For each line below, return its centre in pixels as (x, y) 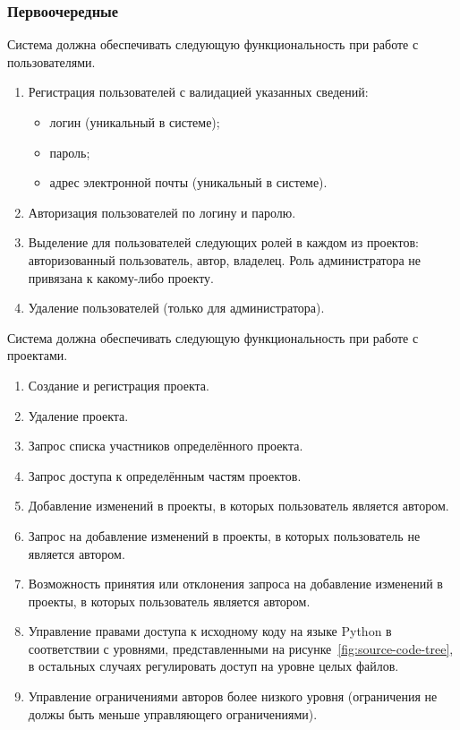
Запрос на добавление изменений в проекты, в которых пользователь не (224, 535)
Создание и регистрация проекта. (119, 385)
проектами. (38, 355)
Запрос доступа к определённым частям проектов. (165, 475)
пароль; (70, 152)
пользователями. (51, 61)
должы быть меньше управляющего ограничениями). (173, 713)
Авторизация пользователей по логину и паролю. (162, 212)
